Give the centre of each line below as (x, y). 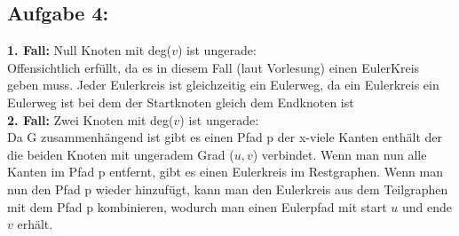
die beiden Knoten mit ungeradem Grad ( (121, 154)
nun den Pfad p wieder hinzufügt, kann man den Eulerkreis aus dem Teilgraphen (228, 189)
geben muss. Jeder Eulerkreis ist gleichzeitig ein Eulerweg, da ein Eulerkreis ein (223, 85)
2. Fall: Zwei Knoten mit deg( (91, 119)
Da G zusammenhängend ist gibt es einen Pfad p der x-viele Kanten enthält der (225, 137)
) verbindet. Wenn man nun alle (340, 154)
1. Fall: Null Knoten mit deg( (90, 50)
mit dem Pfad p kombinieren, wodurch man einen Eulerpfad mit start (197, 206)
